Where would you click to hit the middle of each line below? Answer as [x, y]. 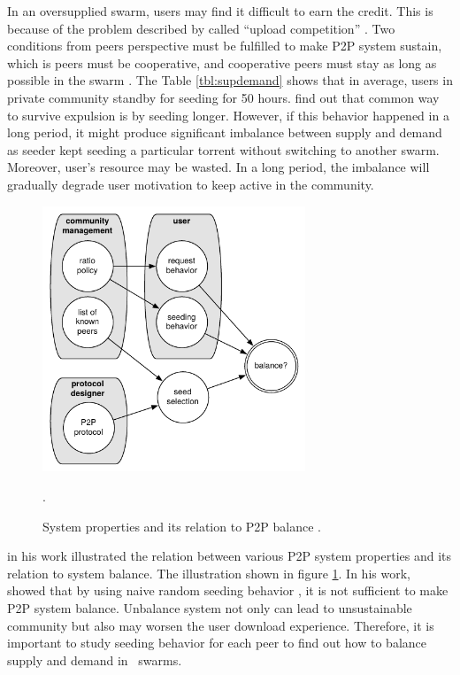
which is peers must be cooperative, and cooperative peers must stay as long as [222, 62]
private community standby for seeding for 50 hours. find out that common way [223, 97]
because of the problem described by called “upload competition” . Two [201, 28]
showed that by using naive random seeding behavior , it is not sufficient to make [228, 590]
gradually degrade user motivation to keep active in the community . [191, 184]
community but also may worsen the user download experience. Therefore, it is [221, 625]
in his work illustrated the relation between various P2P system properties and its [230, 556]
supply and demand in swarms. [95, 659]
